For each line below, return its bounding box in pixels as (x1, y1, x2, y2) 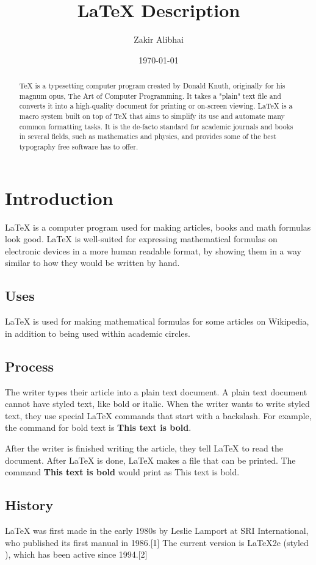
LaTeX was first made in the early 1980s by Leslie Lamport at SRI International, (5, 524, 309, 536)
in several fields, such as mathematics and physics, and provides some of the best (19, 131, 276, 142)
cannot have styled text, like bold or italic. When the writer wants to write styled (5, 397, 310, 410)
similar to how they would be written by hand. (5, 256, 180, 269)
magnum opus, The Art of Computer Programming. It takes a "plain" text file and (19, 90, 281, 101)
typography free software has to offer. (19, 142, 138, 152)
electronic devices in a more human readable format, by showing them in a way (5, 244, 301, 257)
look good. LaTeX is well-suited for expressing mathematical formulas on (5, 232, 278, 245)
